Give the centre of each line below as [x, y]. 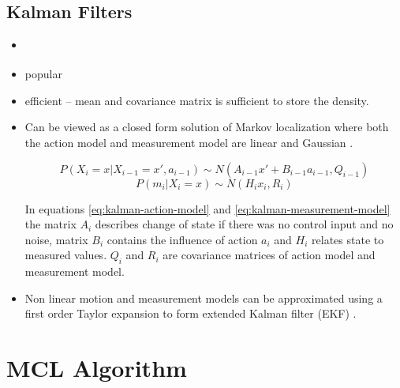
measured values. [66, 255]
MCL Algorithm [97, 368]
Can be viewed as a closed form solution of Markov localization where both [207, 127]
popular [43, 74]
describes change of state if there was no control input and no [244, 224]
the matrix [50, 224]
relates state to [348, 239]
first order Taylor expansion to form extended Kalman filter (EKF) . [191, 313]
